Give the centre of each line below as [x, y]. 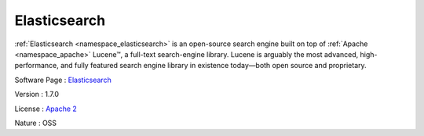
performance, [37, 66]
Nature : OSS [36, 123]
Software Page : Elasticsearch [63, 80]
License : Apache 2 [46, 109]
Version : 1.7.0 [37, 95]
